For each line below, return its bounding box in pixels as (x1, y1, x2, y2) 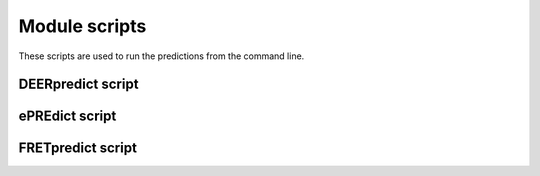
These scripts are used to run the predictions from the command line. (18, 50, 305, 62)
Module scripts (18, 15, 147, 37)
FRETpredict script (18, 140, 137, 157)
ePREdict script (18, 108, 117, 125)
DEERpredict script (18, 76, 139, 93)
